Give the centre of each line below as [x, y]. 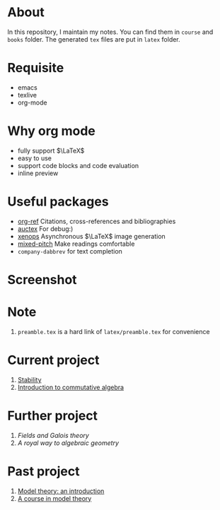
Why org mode [51, 131]
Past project [44, 471]
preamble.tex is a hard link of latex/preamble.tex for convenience [114, 331]
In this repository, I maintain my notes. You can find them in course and [110, 32]
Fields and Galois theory [53, 435]
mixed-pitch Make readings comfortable [76, 244]
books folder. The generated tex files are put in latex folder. [94, 39]
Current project [54, 360]
